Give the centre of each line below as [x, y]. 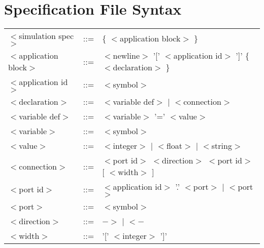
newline [126, 56]
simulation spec [46, 36]
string [222, 146]
